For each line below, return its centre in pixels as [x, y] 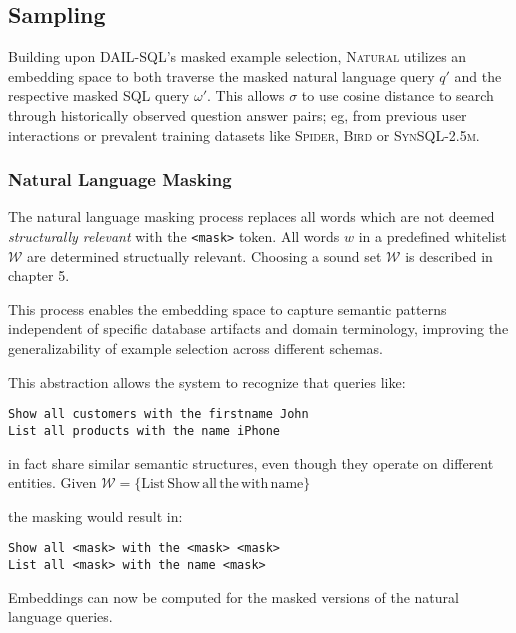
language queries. [60, 616]
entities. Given [52, 482]
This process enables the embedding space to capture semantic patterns [227, 308]
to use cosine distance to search [397, 95]
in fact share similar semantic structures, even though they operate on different [251, 462]
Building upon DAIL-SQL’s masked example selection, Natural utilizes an [237, 56]
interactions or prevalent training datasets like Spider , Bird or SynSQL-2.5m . [244, 134]
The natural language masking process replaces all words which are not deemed [251, 216]
